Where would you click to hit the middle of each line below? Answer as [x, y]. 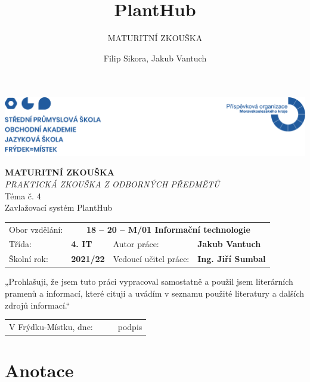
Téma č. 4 [23, 195]
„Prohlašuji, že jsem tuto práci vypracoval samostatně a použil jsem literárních [149, 281]
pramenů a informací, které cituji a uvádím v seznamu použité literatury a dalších [155, 293]
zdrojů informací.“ [38, 305]
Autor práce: [136, 244]
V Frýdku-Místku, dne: [51, 326]
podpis [130, 326]
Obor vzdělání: [36, 229]
